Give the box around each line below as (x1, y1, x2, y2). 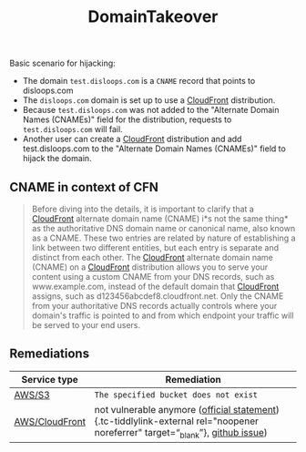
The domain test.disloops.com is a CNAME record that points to (22, 76, 256, 87)
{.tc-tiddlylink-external (94, 415, 194, 427)
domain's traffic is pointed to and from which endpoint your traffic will (31, 310, 294, 321)
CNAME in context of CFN (9, 180, 159, 195)
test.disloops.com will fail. (22, 124, 123, 135)
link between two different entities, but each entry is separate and (31, 242, 280, 252)
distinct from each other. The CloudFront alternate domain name (31, 252, 273, 262)
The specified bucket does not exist (94, 389, 258, 400)
